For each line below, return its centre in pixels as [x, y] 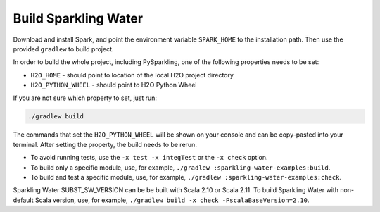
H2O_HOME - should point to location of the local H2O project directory [132, 75]
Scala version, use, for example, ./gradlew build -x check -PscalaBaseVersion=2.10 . [172, 200]
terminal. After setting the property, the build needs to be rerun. [105, 144]
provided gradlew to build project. [63, 49]
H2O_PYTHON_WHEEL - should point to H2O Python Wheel [114, 85]
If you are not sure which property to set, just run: [85, 98]
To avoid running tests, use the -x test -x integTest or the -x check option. [149, 158]
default [24, 200]
